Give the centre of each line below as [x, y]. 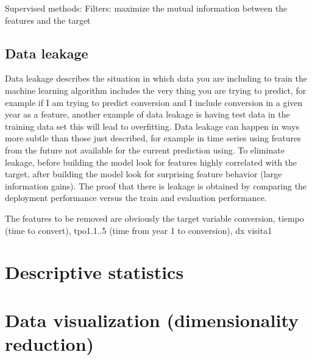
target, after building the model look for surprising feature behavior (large [144, 174]
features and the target [48, 20]
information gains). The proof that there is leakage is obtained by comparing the [156, 185]
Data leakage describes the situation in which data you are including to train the [156, 78]
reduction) [50, 343]
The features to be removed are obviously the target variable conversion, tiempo [154, 218]
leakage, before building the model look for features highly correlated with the [151, 162]
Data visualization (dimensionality [152, 319]
